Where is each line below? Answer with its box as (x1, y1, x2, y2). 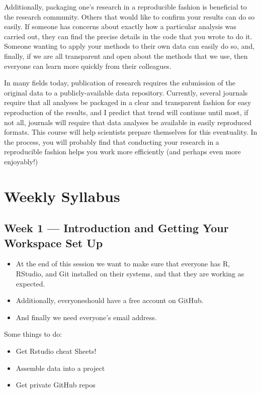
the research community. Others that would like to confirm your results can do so (4, 11, 255, 22)
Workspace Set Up (4, 235, 103, 250)
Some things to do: (4, 329, 62, 339)
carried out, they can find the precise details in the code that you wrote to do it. (4, 31, 252, 41)
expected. (16, 278, 45, 288)
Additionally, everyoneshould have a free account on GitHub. (16, 295, 204, 306)
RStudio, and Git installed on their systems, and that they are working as (16, 268, 244, 279)
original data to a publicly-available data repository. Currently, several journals (4, 87, 248, 97)
